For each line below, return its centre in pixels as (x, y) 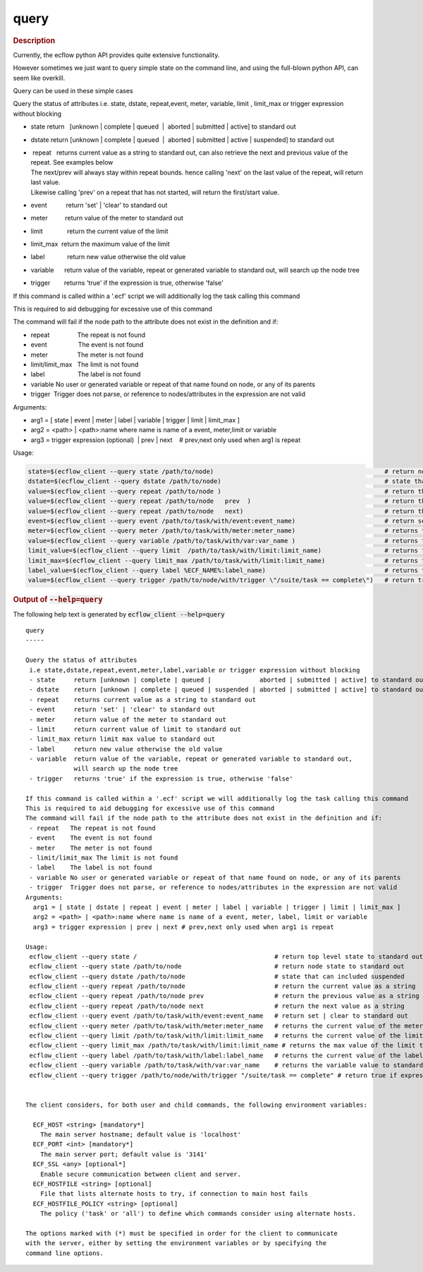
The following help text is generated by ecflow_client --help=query (119, 614)
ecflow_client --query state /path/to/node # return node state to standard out (217, 967)
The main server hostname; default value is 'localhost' (140, 1134)
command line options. (65, 1253)
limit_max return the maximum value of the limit (100, 244)
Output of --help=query (58, 600)
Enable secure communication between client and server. (140, 1174)
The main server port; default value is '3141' (124, 1154)
